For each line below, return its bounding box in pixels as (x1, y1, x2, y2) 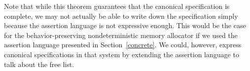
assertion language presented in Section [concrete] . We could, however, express (4, 39, 242, 50)
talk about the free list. (4, 59, 74, 69)
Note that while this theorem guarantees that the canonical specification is (4, 1, 230, 11)
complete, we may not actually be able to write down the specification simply (4, 10, 238, 21)
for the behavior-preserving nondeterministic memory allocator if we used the (4, 30, 238, 40)
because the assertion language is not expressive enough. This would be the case (4, 20, 246, 31)
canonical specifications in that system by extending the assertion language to (4, 49, 239, 59)
